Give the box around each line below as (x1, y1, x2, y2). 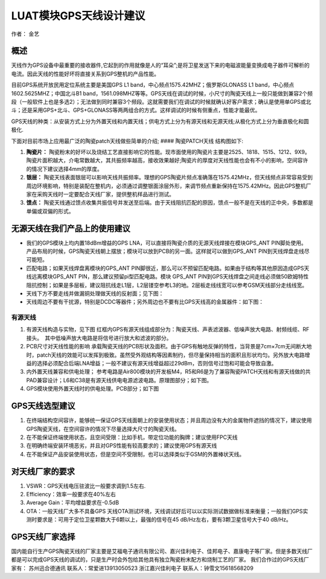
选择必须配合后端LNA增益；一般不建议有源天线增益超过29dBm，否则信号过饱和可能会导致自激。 (36, 360, 277, 367)
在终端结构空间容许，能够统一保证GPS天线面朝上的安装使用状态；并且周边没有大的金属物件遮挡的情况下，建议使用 (26, 417, 312, 424)
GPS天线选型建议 (11, 401, 75, 411)
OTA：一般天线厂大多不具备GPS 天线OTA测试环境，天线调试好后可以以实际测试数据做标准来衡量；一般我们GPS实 (26, 507, 308, 514)
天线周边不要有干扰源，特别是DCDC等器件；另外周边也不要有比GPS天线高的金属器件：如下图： (26, 298, 264, 305)
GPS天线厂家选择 (11, 531, 75, 542)
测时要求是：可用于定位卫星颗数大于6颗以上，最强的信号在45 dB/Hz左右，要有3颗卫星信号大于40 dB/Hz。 (26, 516, 292, 523)
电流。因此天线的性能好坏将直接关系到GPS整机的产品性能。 (11, 70, 160, 77)
